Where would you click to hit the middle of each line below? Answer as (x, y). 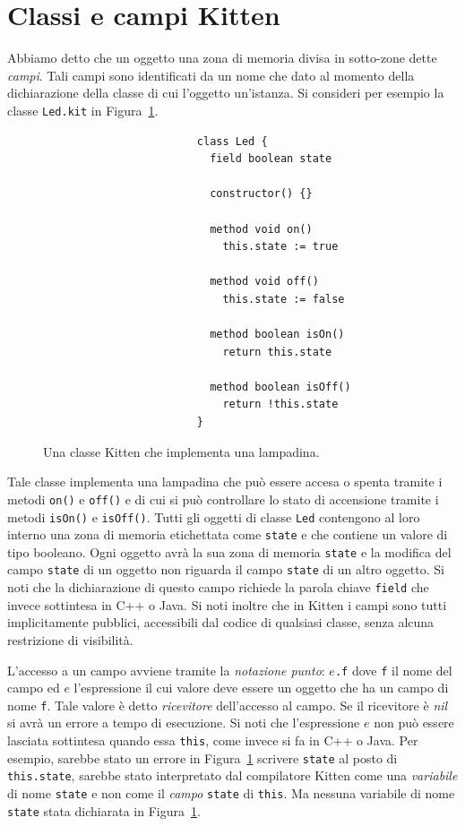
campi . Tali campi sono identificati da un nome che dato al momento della (211, 75)
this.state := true (280, 247)
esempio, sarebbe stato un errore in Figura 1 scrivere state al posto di (202, 757)
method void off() (264, 282)
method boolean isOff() (280, 387)
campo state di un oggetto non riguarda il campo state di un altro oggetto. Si (226, 569)
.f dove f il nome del (393, 670)
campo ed (34, 688)
